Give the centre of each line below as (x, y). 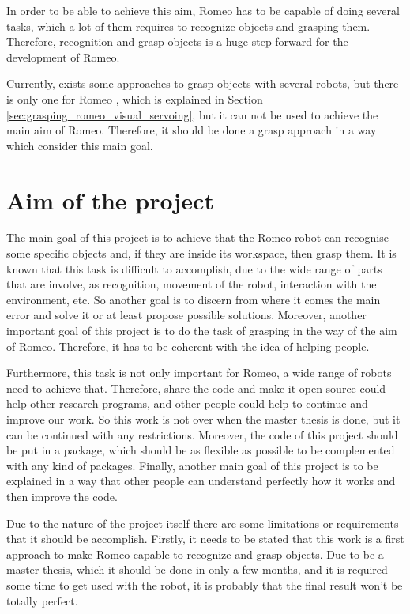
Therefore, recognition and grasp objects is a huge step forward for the (177, 41)
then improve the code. (62, 496)
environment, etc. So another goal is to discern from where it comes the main (194, 299)
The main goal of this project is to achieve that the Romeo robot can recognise (197, 237)
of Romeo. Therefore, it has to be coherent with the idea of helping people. (188, 346)
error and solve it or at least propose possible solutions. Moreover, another (186, 315)
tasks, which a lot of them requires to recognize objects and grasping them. (188, 26)
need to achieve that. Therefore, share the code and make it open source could (196, 388)
